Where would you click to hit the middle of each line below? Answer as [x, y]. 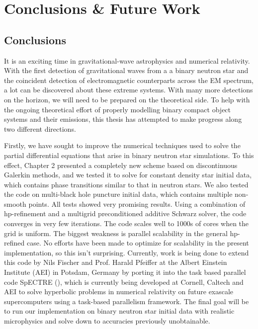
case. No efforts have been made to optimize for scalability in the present [138, 243]
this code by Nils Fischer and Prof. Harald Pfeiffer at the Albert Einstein [116, 262]
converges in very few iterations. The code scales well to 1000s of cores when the [127, 223]
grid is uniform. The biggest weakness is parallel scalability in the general [116, 233]
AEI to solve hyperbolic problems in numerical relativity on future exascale [119, 291]
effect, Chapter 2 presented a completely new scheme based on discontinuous [121, 165]
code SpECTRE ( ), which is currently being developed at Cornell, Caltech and [124, 282]
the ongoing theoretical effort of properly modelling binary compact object [118, 109]
